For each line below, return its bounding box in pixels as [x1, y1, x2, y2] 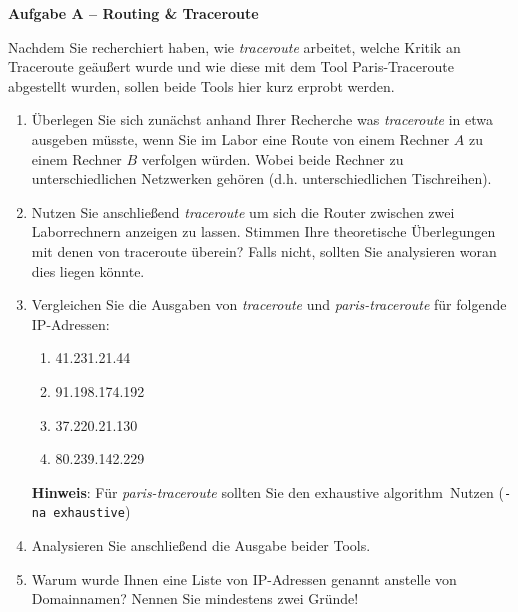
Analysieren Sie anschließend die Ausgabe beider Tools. [31, 535, 371, 555]
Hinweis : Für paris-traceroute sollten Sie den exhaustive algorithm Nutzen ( [31, 481, 504, 502]
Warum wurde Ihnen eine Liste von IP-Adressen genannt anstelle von [31, 568, 457, 589]
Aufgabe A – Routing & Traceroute [8, 3, 259, 23]
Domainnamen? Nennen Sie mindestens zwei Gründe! [31, 588, 359, 609]
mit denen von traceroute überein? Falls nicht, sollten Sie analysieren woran [31, 240, 497, 261]
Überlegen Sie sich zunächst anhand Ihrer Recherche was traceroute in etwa [31, 109, 494, 130]
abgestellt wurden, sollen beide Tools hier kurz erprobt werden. [8, 75, 395, 96]
